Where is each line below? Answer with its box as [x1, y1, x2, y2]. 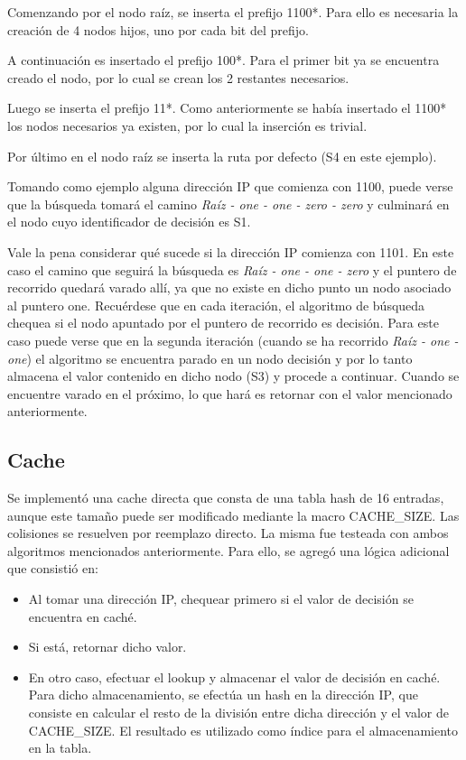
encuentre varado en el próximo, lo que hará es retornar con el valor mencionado [7, 384, 452, 403]
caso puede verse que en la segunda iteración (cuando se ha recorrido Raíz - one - [7, 330, 459, 349]
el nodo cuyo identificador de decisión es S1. [7, 212, 251, 231]
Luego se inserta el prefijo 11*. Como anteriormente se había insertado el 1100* [7, 98, 447, 117]
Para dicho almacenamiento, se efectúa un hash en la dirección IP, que [28, 685, 418, 704]
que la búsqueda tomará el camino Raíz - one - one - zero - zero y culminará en [7, 194, 450, 213]
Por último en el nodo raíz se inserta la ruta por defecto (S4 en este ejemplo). [7, 146, 437, 165]
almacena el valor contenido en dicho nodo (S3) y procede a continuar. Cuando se [7, 366, 460, 385]
